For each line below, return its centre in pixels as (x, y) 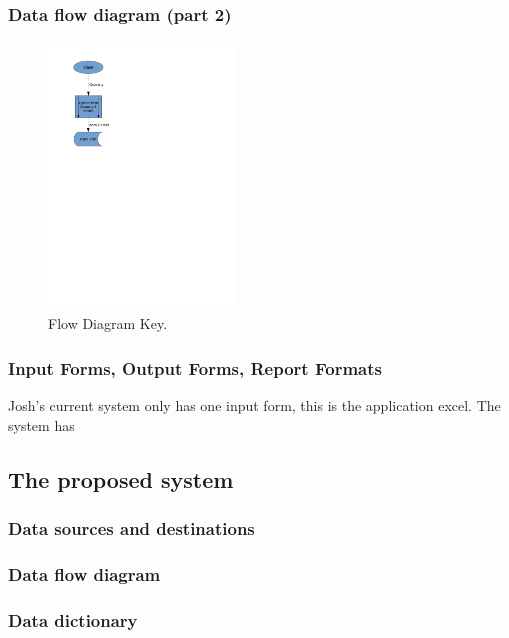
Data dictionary (73, 619)
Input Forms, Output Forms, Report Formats (195, 367)
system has (41, 424)
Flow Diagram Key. (108, 323)
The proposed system (121, 478)
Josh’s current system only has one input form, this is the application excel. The (254, 405)
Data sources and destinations (131, 527)
